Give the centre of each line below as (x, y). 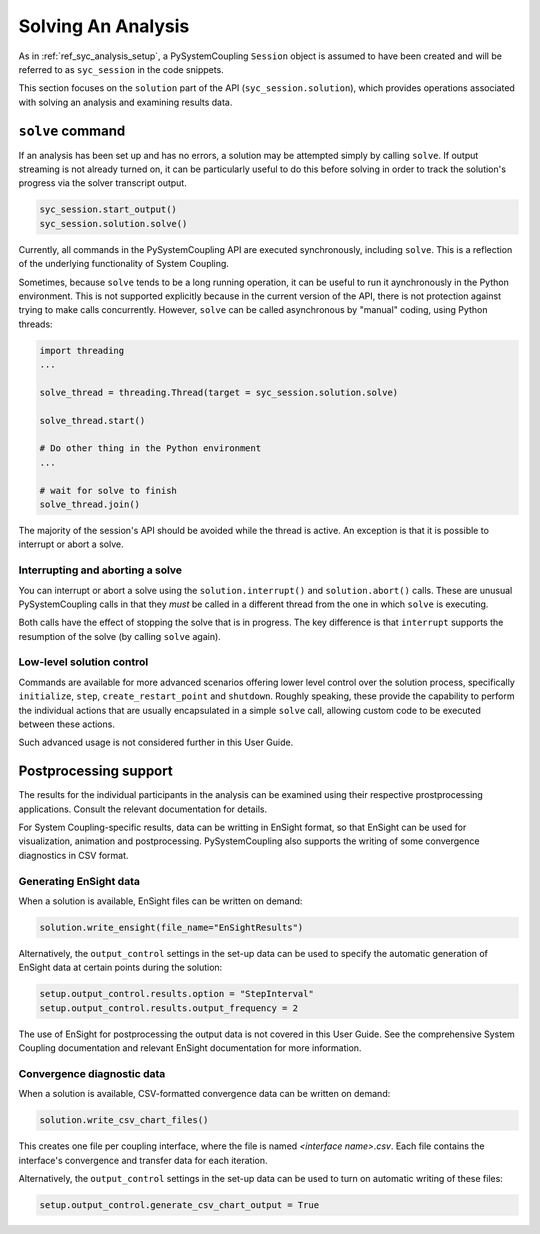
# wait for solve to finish (108, 490)
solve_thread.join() (89, 504)
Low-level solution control (83, 662)
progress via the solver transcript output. (102, 183)
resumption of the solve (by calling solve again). (120, 636)
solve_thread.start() (92, 420)
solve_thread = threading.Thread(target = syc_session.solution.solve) (219, 392)
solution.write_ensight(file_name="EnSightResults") (171, 927)
